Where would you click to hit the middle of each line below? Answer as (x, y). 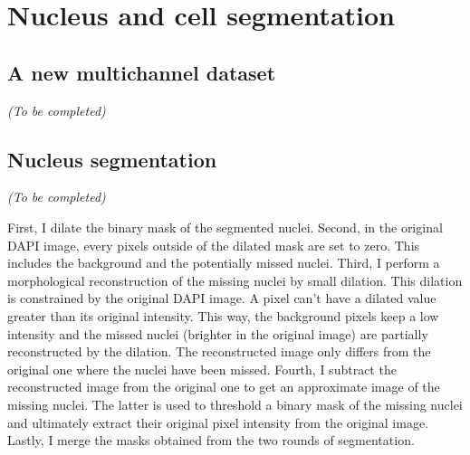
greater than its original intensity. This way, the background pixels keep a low (223, 315)
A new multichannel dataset (142, 72)
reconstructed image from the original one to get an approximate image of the (224, 387)
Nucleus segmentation (112, 159)
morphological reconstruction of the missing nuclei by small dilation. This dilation (235, 280)
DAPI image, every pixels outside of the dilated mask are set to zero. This (214, 245)
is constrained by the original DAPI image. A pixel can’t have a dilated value (222, 298)
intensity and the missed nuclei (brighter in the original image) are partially (218, 333)
